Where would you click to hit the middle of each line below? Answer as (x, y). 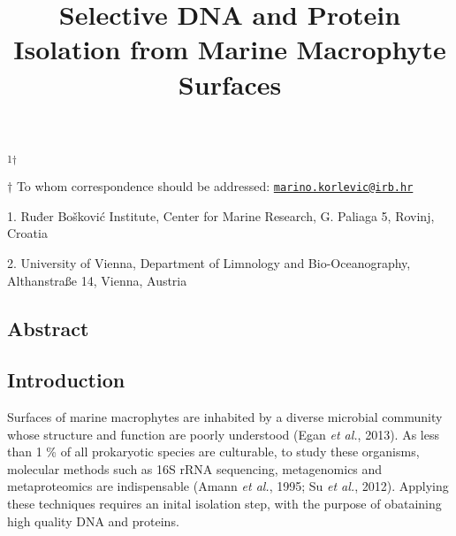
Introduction (66, 380)
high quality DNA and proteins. (93, 521)
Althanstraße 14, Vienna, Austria (97, 280)
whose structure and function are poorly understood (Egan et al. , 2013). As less (223, 434)
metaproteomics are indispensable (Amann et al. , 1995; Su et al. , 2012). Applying (228, 486)
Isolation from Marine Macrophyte (230, 49)
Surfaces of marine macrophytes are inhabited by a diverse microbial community (225, 417)
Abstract (48, 328)
